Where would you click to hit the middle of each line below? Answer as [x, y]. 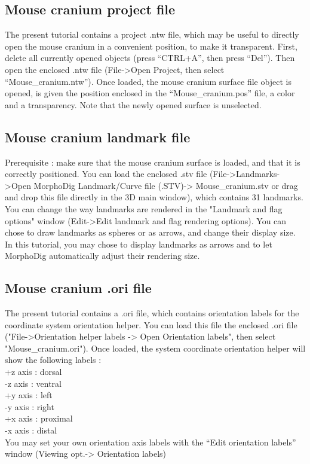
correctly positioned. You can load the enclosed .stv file [106, 174]
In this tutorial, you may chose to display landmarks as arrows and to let [139, 244]
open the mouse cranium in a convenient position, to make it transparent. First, [151, 46]
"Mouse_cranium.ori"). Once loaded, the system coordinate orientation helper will [155, 348]
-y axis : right [30, 406]
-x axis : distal [31, 430]
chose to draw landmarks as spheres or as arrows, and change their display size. [150, 232]
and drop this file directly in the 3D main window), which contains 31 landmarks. [154, 197]
